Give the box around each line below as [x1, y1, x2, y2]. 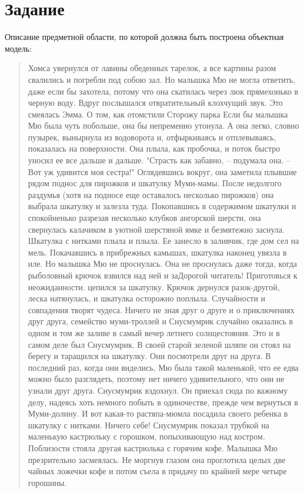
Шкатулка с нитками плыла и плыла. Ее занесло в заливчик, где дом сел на [28, 234, 299, 247]
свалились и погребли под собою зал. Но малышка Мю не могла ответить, [28, 73, 296, 85]
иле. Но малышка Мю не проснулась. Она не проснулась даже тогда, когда [28, 257, 298, 270]
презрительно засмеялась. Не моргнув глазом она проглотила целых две [28, 453, 286, 465]
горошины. [28, 476, 67, 488]
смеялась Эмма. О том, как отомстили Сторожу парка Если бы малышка [28, 108, 288, 120]
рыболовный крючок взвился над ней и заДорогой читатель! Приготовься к [28, 269, 298, 281]
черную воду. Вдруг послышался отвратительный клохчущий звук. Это [28, 96, 283, 109]
